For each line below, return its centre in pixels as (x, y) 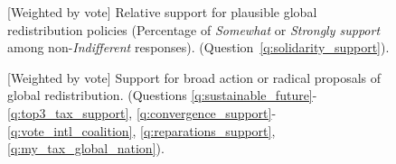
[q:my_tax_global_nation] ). (86, 148)
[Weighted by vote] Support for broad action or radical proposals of (194, 77)
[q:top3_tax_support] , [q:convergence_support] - (142, 112)
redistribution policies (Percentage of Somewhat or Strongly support (194, 29)
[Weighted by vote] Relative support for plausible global (162, 12)
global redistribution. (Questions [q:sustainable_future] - (162, 95)
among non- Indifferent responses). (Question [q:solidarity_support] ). (198, 47)
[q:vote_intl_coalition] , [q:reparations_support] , (141, 130)
